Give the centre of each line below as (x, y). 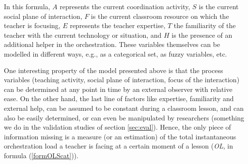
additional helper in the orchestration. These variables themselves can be (112, 44)
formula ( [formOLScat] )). (41, 155)
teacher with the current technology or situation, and (83, 35)
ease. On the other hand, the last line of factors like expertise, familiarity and (119, 98)
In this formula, (27, 6)
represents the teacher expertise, (118, 25)
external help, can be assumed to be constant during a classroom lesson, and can (124, 108)
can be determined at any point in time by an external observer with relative (118, 89)
